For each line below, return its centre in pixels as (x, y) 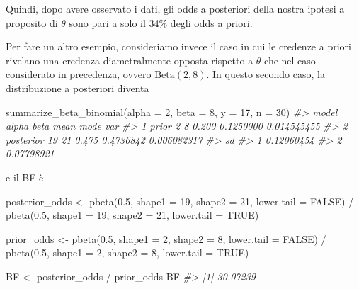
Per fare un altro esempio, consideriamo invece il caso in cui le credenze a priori (178, 46)
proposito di (32, 22)
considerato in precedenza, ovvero (79, 74)
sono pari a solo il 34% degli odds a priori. (161, 22)
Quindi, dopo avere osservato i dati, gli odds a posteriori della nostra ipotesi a (175, 8)
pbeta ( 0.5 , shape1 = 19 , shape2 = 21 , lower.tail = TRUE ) (132, 215)
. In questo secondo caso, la (266, 74)
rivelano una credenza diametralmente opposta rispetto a (130, 60)
